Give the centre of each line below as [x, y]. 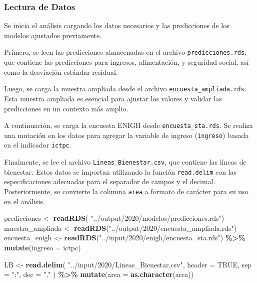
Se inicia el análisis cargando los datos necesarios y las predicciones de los [117, 25]
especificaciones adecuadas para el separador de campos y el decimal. [110, 181]
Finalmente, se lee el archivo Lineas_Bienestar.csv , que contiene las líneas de [125, 162]
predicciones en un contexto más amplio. [66, 108]
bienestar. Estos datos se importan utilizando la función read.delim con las [120, 171]
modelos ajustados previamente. [53, 35]
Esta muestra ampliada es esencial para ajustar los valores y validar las [113, 98]
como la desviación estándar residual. [61, 72]
